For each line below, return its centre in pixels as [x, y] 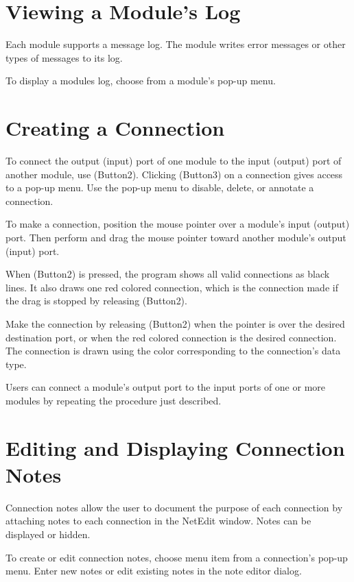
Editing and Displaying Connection [175, 447]
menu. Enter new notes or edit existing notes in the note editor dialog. [154, 571]
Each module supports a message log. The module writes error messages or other [176, 44]
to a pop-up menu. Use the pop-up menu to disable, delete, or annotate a [160, 187]
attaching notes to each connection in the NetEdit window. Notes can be [158, 521]
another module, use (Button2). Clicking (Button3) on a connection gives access [174, 174]
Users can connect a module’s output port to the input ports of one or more [166, 387]
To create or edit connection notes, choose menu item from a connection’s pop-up [177, 557]
